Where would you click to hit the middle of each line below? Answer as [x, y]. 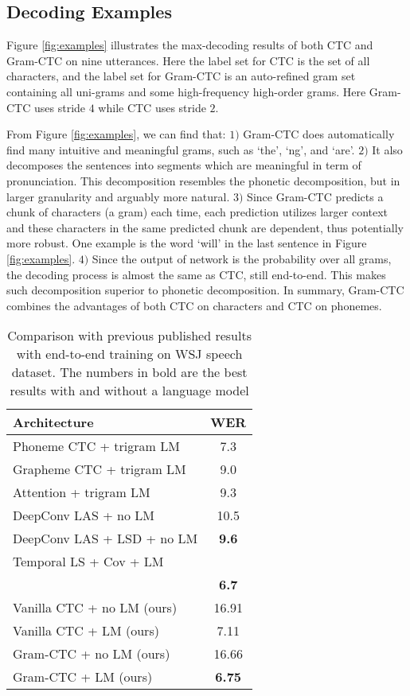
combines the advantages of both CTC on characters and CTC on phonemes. [194, 305]
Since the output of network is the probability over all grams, [242, 258]
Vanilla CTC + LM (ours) [86, 631]
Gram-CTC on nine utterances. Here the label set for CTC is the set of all [188, 60]
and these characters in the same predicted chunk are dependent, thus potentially [205, 227]
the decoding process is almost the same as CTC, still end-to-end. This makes [196, 274]
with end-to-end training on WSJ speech [129, 354]
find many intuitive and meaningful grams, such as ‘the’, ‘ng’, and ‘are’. [181, 149]
